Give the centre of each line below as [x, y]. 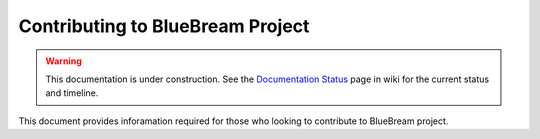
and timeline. [72, 93]
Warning [63, 61]
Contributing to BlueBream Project [164, 26]
